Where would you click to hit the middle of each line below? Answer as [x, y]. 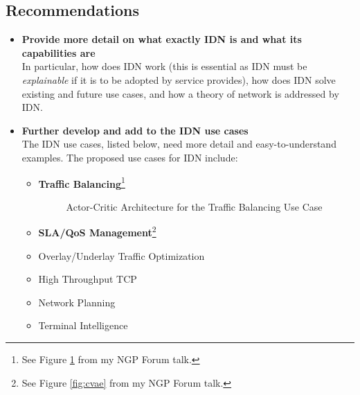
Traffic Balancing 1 [82, 182]
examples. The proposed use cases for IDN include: [130, 157]
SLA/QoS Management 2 [97, 231]
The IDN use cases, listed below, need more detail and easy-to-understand [179, 144]
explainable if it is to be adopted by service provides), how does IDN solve [179, 79]
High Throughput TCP [88, 279]
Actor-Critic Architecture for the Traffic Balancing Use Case [194, 206]
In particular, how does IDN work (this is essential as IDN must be [164, 66]
